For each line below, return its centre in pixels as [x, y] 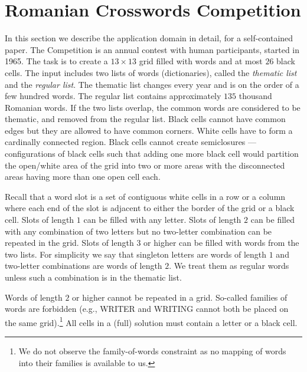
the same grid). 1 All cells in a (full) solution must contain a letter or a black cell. [151, 321]
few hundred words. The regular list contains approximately [113, 96]
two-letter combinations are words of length [84, 266]
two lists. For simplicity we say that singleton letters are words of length [136, 254]
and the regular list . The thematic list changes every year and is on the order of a [152, 84]
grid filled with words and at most [201, 61]
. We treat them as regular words [229, 266]
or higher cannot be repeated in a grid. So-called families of [180, 297]
